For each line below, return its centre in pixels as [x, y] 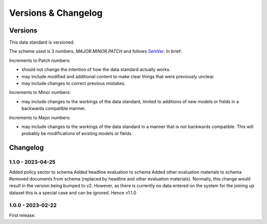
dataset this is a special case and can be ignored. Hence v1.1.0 [73, 192]
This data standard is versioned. [42, 43]
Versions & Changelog [56, 13]
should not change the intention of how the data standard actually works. [96, 70]
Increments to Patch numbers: [40, 60]
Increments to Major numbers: [40, 117]
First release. [22, 215]
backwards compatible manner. [54, 108]
